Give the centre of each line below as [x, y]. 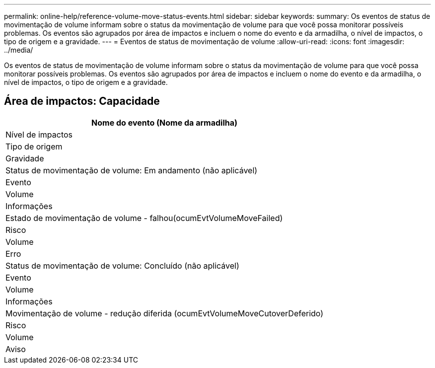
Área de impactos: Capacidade [82, 101]
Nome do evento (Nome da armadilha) [165, 122]
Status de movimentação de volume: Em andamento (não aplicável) [132, 170]
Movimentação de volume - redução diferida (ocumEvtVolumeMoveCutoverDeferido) [165, 313]
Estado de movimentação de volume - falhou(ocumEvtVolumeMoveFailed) [144, 218]
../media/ [19, 50]
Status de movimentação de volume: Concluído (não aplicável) [122, 265]
